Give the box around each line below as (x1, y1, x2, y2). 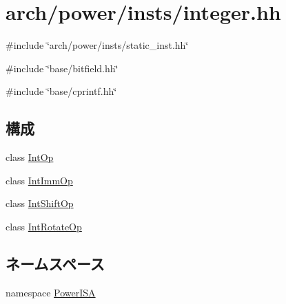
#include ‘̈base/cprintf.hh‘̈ (6, 84, 117, 98)
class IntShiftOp (6, 196, 74, 210)
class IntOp (6, 150, 54, 164)
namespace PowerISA (6, 285, 96, 299)
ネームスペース (6, 252, 105, 274)
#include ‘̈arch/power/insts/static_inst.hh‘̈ (6, 38, 189, 52)
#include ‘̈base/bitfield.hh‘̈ (6, 61, 119, 75)
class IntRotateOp (6, 219, 82, 233)
